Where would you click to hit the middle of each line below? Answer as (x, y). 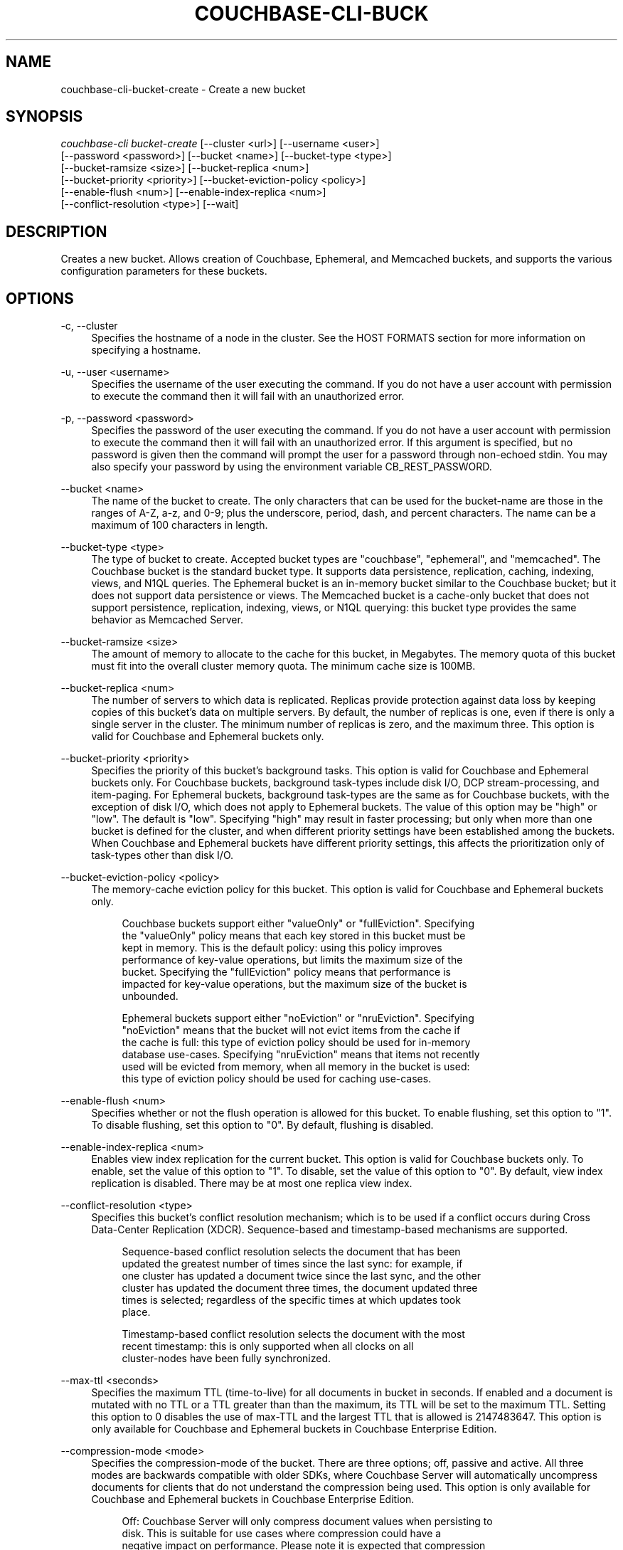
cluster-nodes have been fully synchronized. (226, 1359)
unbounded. (150, 996)
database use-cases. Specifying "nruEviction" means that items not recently (301, 1055)
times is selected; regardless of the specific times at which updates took (291, 1300)
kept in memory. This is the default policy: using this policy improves (282, 948)
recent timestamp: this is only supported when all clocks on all (268, 1346)
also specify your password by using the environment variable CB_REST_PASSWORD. (292, 467)
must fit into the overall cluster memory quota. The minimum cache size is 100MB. (283, 666)
